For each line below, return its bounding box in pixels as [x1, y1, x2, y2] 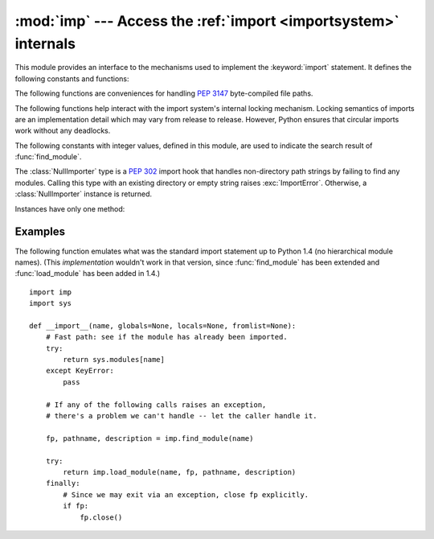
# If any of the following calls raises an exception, [45, 400, 267, 409]
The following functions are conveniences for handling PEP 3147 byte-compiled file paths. [14, 88, 313, 98]
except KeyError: [45, 366, 114, 376]
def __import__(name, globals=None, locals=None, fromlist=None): [29, 321, 297, 330]
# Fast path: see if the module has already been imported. [45, 332, 289, 342]
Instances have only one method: [14, 204, 125, 213]
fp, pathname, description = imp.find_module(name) [45, 434, 254, 442]
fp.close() [80, 512, 123, 522]
